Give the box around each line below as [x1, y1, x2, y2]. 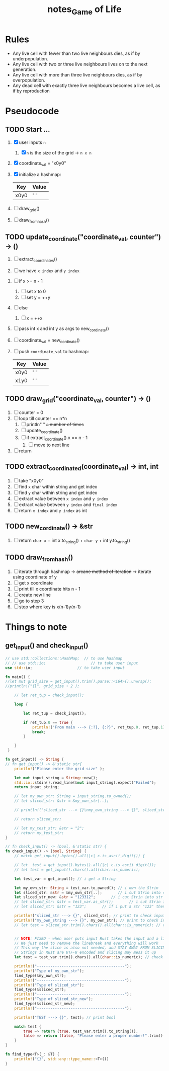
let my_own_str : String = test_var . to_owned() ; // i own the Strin [14, 885, 158, 890]
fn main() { [5, 674, 30, 680]
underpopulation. [12, 55, 49, 61]
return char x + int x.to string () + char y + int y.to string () [19, 537, 130, 544]
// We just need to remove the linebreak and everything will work [14, 941, 158, 946]
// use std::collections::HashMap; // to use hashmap [5, 655, 123, 661]
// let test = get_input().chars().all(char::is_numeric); [14, 867, 141, 872]
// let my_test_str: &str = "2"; [14, 826, 84, 831]
